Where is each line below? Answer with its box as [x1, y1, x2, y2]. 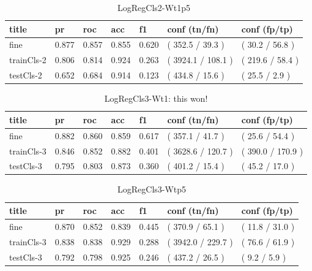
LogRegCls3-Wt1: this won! [104, 92, 208, 105]
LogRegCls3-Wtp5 [117, 183, 187, 196]
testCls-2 [9, 69, 42, 82]
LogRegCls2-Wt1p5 [117, 1, 191, 13]
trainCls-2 [9, 53, 46, 66]
